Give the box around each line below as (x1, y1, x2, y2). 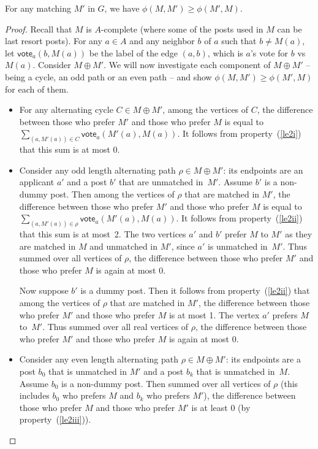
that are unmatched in (119, 175, 203, 188)
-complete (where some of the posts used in (100, 22, 263, 35)
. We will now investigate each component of (104, 58, 271, 71)
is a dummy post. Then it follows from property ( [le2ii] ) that (80, 284, 310, 297)
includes (19, 389, 50, 402)
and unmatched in (89, 239, 157, 252)
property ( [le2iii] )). (19, 413, 91, 426)
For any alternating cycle (19, 103, 113, 116)
